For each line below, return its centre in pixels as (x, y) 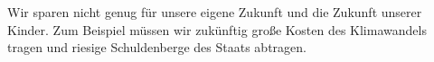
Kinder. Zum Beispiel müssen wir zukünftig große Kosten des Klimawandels (217, 29)
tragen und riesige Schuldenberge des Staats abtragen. (157, 47)
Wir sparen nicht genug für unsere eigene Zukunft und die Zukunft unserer (215, 12)
